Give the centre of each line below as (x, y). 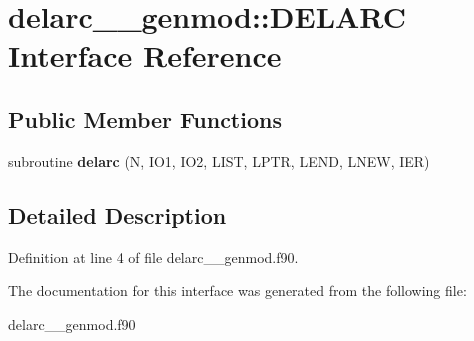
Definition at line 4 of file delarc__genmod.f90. (153, 256)
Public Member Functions (145, 118)
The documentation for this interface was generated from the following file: (237, 290)
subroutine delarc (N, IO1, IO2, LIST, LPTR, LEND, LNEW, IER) (219, 160)
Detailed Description (117, 214)
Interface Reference (145, 55)
